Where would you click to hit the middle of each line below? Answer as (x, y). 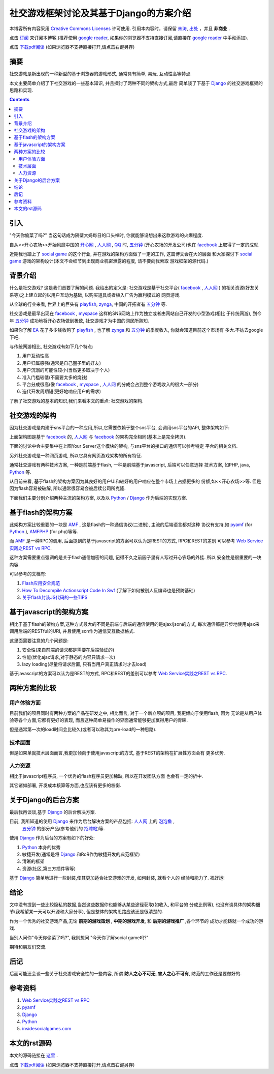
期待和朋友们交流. (28, 947)
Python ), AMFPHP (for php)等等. (44, 532)
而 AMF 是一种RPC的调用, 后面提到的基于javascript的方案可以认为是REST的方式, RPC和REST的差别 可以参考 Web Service (136, 541)
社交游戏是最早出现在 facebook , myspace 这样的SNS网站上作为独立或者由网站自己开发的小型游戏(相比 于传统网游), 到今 (135, 313)
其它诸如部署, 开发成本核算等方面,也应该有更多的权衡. (65, 786)
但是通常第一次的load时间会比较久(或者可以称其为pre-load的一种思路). (83, 730)
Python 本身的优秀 (41, 847)
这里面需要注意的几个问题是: (39, 641)
